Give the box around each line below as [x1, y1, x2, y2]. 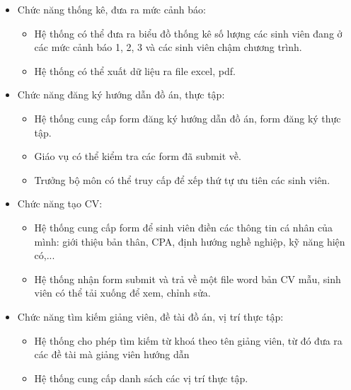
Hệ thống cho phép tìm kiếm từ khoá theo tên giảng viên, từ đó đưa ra [34, 333, 343, 348]
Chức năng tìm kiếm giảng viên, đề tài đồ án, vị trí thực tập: [17, 309, 284, 323]
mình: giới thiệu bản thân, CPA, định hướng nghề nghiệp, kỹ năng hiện [34, 234, 345, 248]
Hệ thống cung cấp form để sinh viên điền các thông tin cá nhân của [34, 219, 333, 234]
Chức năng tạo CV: [17, 196, 103, 211]
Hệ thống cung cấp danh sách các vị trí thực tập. [34, 370, 248, 385]
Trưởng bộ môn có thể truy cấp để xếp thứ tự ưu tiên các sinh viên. [34, 172, 330, 187]
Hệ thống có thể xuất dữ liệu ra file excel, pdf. [34, 63, 236, 78]
